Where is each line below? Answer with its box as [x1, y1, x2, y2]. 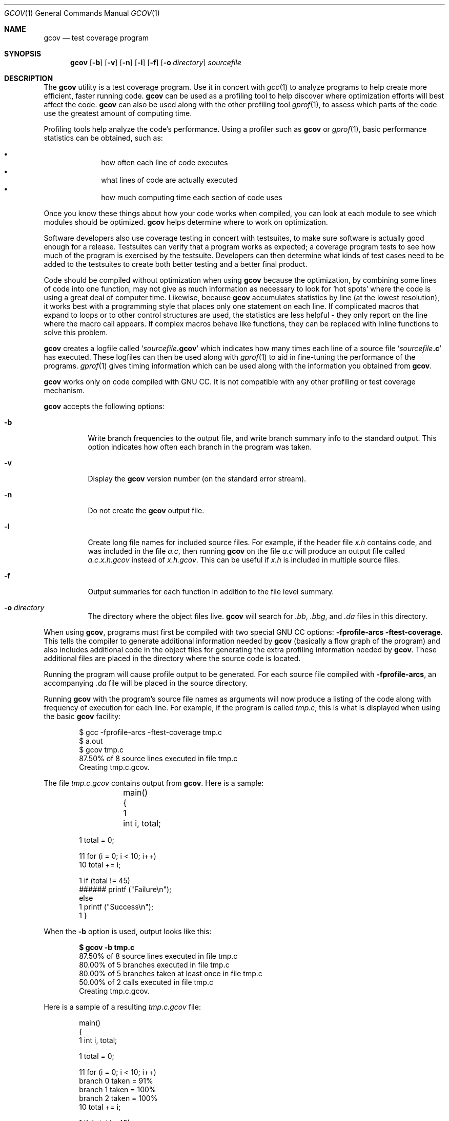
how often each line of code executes [101, 158, 228, 167]
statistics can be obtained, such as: [44, 133, 163, 142]
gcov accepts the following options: [44, 402, 165, 411]
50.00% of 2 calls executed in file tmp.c [79, 978, 213, 987]
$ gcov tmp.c [79, 745, 124, 754]
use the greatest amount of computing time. [44, 109, 192, 118]
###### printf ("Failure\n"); [79, 885, 172, 894]
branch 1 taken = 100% [79, 1085, 156, 1094]
